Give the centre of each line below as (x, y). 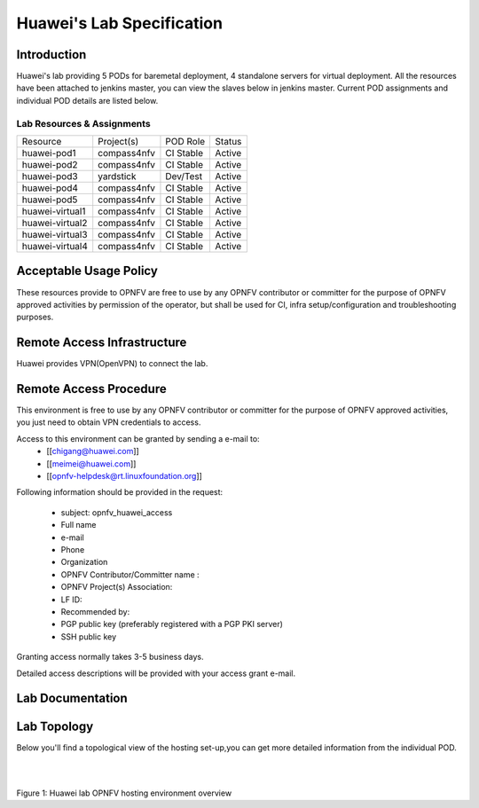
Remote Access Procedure (92, 389)
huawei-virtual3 (55, 234)
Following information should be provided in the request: (120, 492)
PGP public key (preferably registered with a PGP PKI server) (172, 624)
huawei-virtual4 (55, 246)
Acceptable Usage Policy (87, 271)
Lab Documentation (72, 698)
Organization (84, 562)
